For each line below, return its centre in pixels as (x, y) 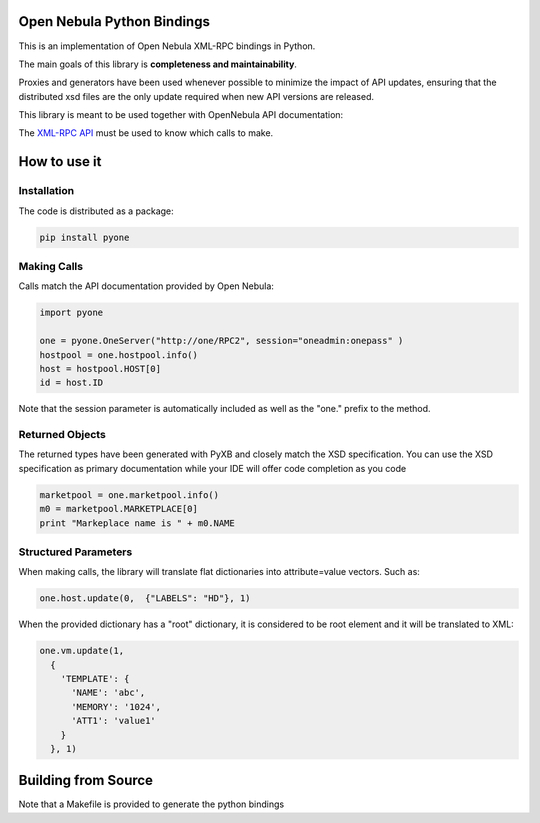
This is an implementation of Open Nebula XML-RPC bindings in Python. (167, 46)
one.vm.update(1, (82, 651)
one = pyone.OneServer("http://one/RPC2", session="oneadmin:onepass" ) (221, 341)
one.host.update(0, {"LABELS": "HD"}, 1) (145, 598)
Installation (46, 191)
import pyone (71, 313)
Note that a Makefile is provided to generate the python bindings (151, 804)
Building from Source (86, 780)
